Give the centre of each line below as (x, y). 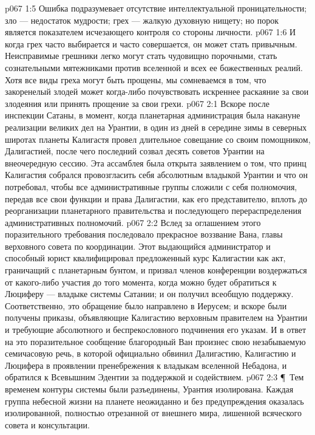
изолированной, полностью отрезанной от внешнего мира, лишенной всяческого (153, 413)
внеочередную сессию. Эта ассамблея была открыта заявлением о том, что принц (156, 163)
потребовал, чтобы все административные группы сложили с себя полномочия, (151, 186)
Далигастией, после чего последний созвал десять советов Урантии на (135, 151)
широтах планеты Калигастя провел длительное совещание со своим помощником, (158, 139)
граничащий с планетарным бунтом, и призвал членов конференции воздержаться (156, 270)
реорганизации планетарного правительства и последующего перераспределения (153, 211)
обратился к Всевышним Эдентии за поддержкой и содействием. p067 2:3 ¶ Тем (154, 377)
